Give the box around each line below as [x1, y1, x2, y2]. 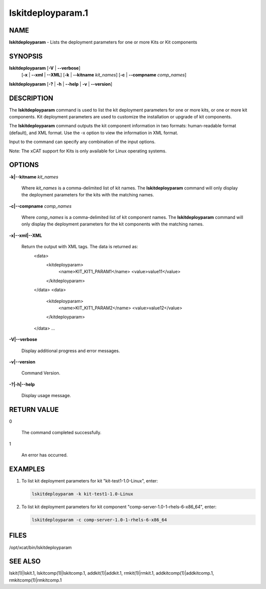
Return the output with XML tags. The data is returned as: [21, 244, 138, 250]
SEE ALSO [9, 557, 41, 566]
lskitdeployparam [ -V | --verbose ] [9, 65, 81, 71]
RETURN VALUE [9, 405, 59, 414]
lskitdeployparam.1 [9, 7, 89, 18]
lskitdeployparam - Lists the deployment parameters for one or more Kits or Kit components [9, 39, 198, 45]
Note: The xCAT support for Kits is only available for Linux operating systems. [9, 148, 167, 154]
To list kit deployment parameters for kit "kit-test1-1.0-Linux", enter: [21, 478, 158, 484]
